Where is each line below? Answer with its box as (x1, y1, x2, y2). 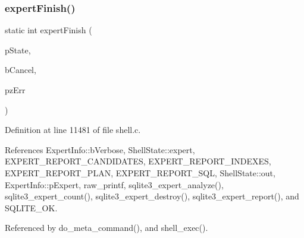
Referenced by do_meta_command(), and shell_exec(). (5, 221, 208, 234)
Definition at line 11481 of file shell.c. (5, 123, 141, 136)
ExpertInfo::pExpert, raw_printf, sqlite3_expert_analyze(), (5, 178, 224, 191)
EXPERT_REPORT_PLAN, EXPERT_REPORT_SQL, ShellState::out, (5, 166, 275, 179)
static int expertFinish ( (5, 24, 92, 36)
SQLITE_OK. (5, 201, 58, 214)
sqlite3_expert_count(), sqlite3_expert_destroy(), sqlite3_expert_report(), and (5, 190, 299, 202)
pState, (5, 43, 31, 56)
